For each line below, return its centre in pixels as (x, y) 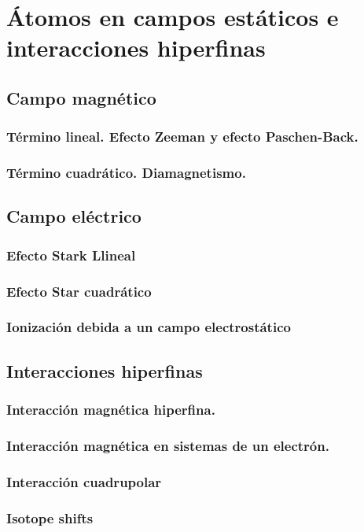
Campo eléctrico (74, 216)
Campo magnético (81, 97)
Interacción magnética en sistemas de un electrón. (168, 445)
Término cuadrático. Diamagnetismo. (126, 173)
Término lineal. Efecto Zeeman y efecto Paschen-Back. (182, 137)
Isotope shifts (50, 517)
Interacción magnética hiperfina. (111, 410)
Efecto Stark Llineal (71, 255)
